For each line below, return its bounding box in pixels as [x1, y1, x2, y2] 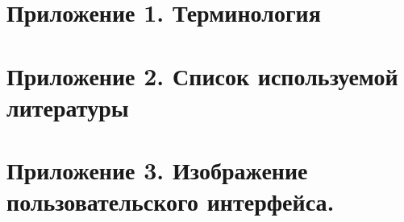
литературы [6, 90, 129, 123]
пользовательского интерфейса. [6, 185, 335, 218]
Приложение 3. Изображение [6, 154, 308, 187]
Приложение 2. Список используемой [6, 59, 398, 92]
